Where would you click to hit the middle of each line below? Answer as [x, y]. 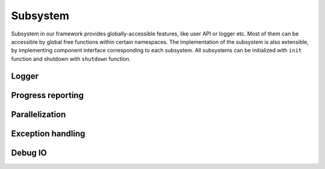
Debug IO [29, 152]
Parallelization [39, 114]
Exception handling [48, 133]
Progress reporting [48, 95]
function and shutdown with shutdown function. [71, 59]
